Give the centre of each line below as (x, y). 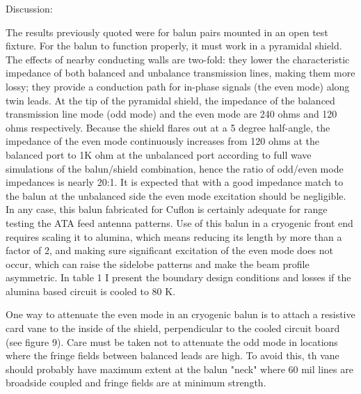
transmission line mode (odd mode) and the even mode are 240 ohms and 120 (171, 114)
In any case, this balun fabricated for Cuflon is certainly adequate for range (167, 209)
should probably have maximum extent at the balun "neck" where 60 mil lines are (179, 369)
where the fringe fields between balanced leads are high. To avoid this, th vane (173, 355)
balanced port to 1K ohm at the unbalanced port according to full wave (159, 154)
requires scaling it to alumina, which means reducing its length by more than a (174, 236)
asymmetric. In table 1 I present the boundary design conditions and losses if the (178, 277)
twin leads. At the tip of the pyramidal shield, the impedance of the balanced (170, 100)
